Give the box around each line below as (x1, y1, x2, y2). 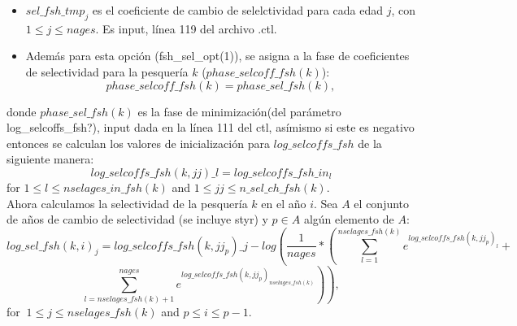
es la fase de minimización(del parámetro (137, 102, 341, 120)
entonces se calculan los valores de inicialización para (7, 134, 270, 151)
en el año (261, 194, 306, 211)
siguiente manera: (7, 150, 94, 167)
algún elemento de (303, 211, 394, 228)
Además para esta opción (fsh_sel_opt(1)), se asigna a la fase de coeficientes (25, 47, 410, 64)
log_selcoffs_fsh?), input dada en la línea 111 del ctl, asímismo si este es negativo (7, 119, 415, 136)
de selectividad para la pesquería (25, 63, 189, 80)
